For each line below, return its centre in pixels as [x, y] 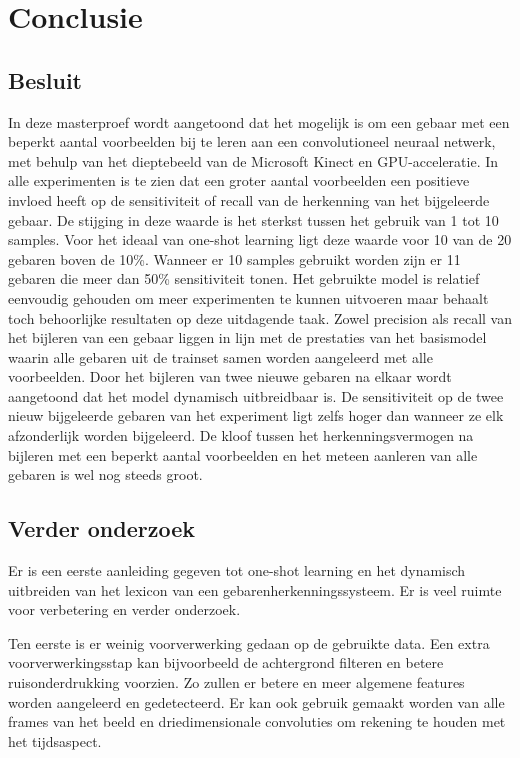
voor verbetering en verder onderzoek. [124, 609]
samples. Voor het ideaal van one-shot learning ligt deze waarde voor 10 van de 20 [260, 239]
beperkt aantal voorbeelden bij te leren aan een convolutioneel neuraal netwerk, [252, 141]
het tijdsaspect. [55, 740]
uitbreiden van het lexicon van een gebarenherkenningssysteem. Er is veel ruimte [255, 589]
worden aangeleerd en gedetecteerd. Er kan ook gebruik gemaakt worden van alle [256, 701]
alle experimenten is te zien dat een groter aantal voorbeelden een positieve [239, 180]
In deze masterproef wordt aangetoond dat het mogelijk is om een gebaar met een [259, 121]
